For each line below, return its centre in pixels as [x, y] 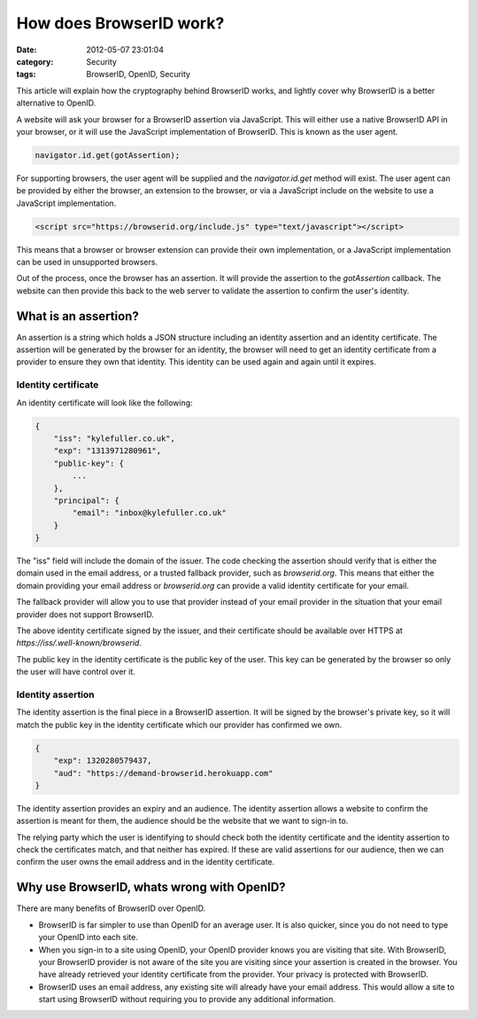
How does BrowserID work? [120, 23]
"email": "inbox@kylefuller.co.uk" [150, 513]
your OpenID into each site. [89, 937]
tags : [26, 74]
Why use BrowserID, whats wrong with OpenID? [151, 887]
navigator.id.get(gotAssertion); [108, 155]
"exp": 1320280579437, [103, 761]
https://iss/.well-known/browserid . [79, 643]
